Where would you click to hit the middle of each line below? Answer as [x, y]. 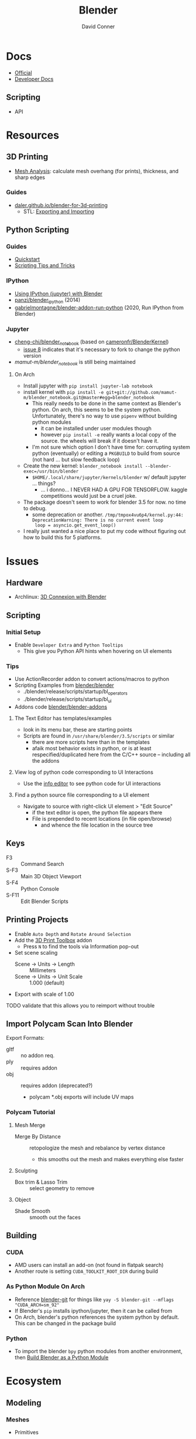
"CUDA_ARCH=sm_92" [37, 1305]
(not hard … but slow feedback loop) [76, 460]
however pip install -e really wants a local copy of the [109, 434]
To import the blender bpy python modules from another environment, [98, 1352]
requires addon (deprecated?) [57, 1086]
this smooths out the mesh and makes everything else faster [111, 1159]
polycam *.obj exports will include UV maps [81, 1097]
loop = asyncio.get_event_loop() [75, 525]
